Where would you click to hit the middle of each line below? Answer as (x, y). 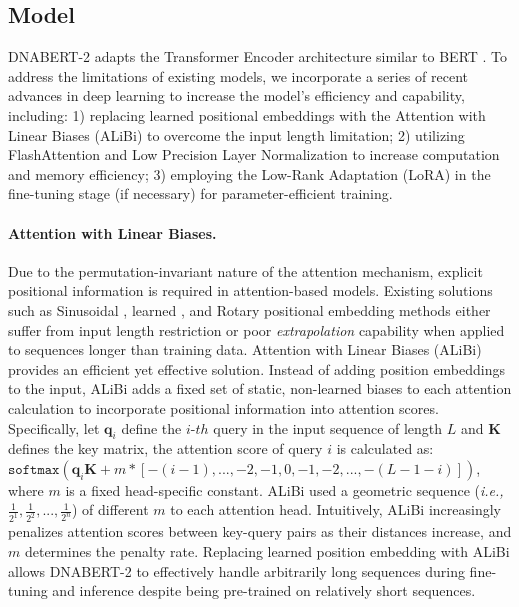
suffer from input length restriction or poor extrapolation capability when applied (256, 329)
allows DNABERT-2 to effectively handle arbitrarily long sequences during (236, 570)
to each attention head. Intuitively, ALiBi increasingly (335, 509)
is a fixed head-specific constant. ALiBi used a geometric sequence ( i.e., (284, 489)
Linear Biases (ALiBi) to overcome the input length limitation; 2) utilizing (236, 134)
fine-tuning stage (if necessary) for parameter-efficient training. (200, 193)
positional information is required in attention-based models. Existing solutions (250, 290)
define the (151, 427)
